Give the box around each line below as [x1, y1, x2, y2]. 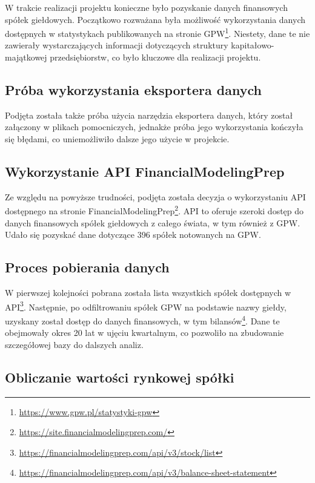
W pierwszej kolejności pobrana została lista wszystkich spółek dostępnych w [5, 286, 291, 299]
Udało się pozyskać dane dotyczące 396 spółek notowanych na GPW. [5, 228, 261, 241]
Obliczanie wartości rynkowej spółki [5, 367, 234, 386]
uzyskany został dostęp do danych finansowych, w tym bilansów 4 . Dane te [5, 312, 280, 327]
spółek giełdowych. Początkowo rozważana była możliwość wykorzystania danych [5, 13, 306, 25]
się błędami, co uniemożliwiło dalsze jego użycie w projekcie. [5, 133, 230, 145]
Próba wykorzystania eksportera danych [5, 80, 262, 99]
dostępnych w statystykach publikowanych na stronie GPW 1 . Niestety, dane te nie [5, 25, 310, 39]
